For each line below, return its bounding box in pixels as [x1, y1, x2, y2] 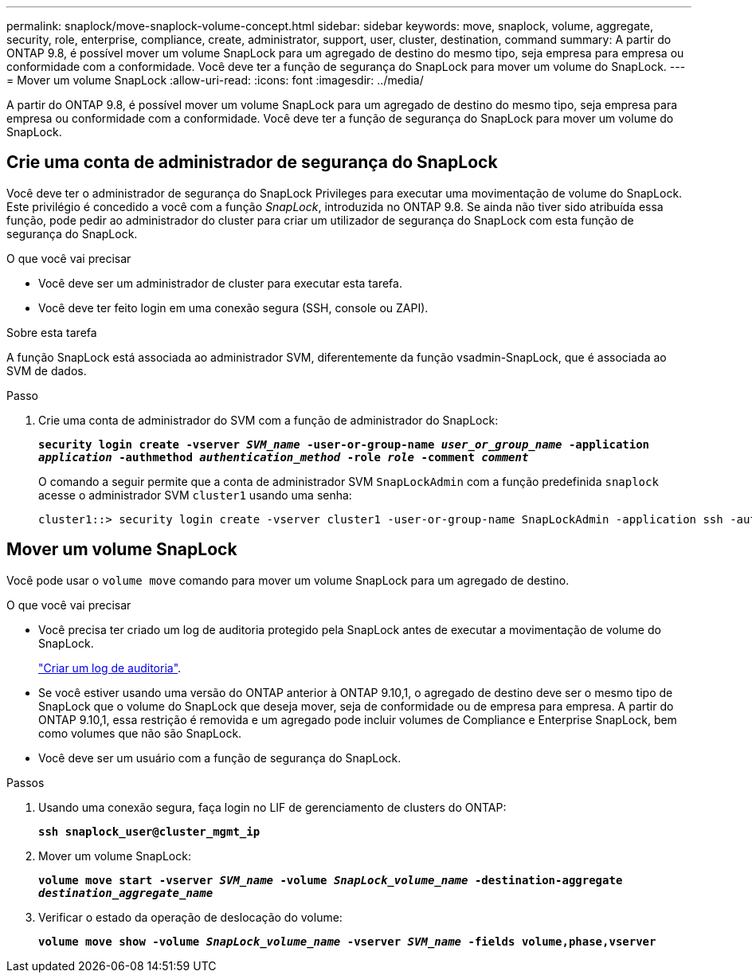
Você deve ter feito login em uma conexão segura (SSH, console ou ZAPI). [38, 300, 429, 315]
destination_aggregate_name [38, 886, 213, 899]
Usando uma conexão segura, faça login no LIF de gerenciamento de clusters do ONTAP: [38, 800, 507, 814]
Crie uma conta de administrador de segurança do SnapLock [6, 152, 498, 173]
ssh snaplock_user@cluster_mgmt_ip [38, 824, 260, 838]
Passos [6, 775, 45, 789]
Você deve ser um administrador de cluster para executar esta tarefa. [38, 276, 402, 290]
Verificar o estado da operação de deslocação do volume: [38, 910, 343, 924]
